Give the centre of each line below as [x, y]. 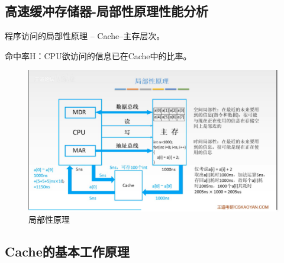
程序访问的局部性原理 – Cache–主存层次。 [85, 36]
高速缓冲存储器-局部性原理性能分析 [107, 11]
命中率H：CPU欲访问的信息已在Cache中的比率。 [98, 55]
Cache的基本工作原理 [67, 251]
